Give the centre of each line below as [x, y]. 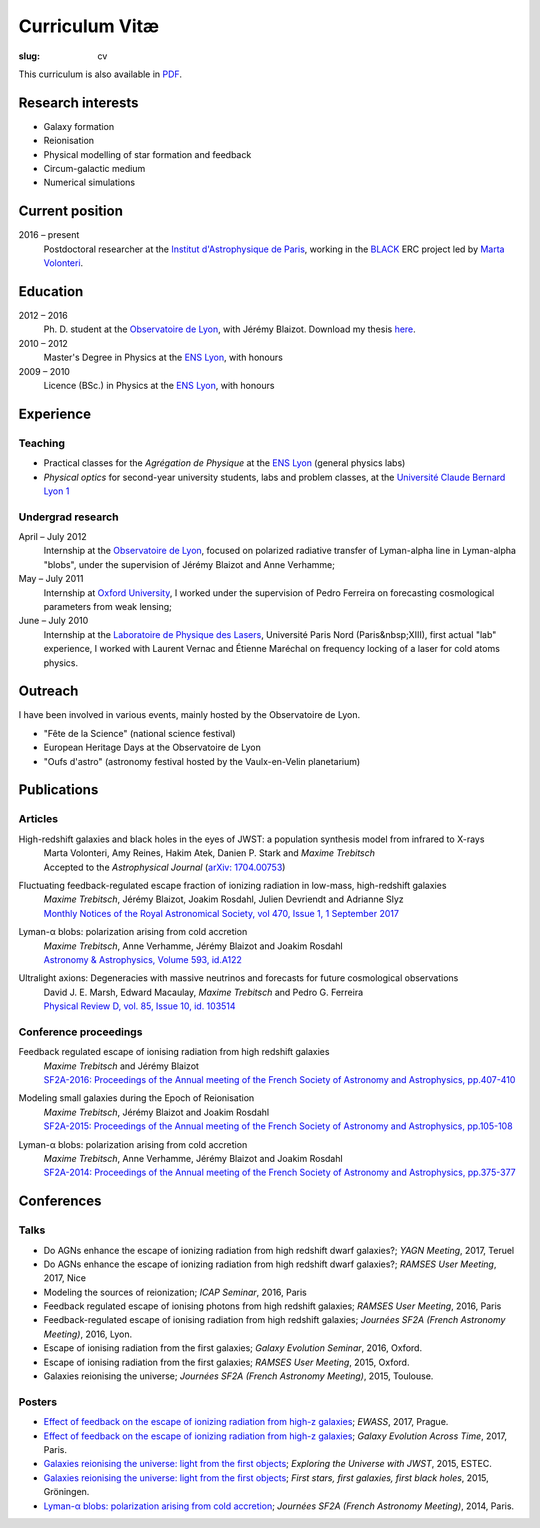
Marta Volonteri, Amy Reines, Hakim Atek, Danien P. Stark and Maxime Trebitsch [209, 853]
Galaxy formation [79, 126]
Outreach [48, 691]
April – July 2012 [52, 537]
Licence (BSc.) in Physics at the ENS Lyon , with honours [159, 385]
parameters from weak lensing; [107, 606]
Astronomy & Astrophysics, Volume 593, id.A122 [142, 959]
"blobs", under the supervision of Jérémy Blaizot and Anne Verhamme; [189, 564]
